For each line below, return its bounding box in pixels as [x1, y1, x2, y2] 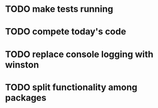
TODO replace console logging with [5, 48, 154, 60]
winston [5, 59, 39, 70]
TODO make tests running [5, 3, 114, 15]
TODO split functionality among [5, 81, 138, 93]
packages [5, 92, 47, 103]
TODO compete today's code [5, 26, 126, 37]
